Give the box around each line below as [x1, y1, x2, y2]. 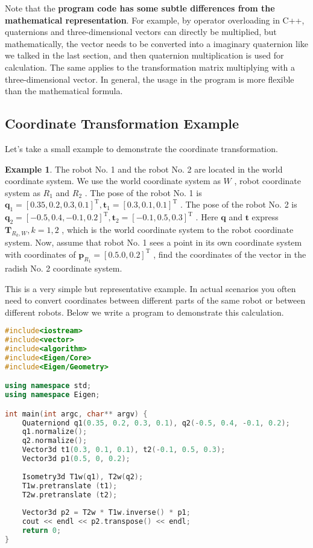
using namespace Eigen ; [5, 390, 100, 400]
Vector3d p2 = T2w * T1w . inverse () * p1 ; [22, 508, 191, 517]
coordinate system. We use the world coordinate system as [5, 174, 221, 187]
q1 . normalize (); [22, 427, 87, 436]
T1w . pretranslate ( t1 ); [22, 481, 118, 490]
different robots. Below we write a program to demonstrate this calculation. [5, 305, 284, 318]
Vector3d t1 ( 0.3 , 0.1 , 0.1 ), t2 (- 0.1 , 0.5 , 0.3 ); [22, 445, 226, 454]
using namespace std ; [5, 381, 92, 390]
